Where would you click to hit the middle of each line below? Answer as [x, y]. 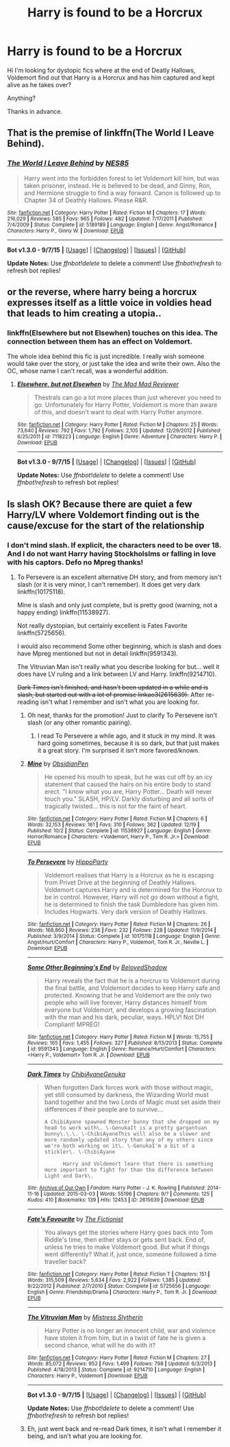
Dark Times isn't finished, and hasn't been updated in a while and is [113, 687]
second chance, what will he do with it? [100, 1345]
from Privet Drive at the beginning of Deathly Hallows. [120, 882]
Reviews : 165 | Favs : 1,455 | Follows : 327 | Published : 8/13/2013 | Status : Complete [125, 1043]
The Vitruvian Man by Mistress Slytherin [85, 1317]
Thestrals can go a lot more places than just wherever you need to [127, 398]
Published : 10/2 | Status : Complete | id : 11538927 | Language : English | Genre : [119, 831]
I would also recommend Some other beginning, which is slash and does [119, 646]
